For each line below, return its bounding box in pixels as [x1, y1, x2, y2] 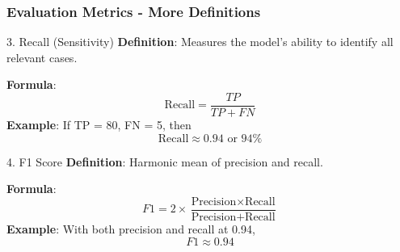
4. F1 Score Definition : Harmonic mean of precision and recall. [6, 153, 323, 170]
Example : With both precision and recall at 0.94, [6, 220, 255, 237]
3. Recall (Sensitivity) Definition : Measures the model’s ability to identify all [6, 33, 394, 50]
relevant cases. [6, 48, 78, 65]
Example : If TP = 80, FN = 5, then [6, 116, 192, 133]
